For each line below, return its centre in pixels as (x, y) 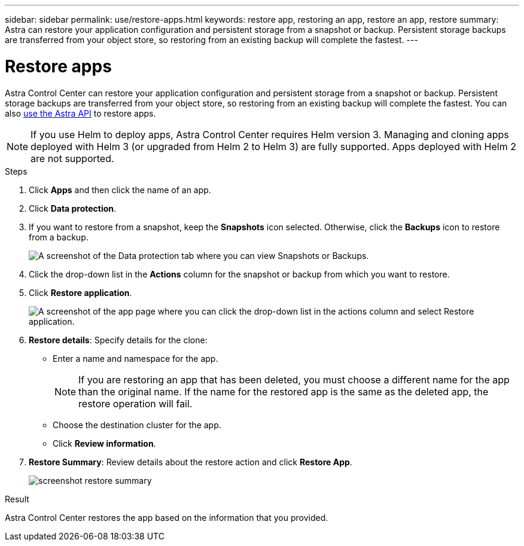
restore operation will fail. (135, 403)
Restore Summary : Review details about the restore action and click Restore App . (191, 462)
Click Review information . (104, 443)
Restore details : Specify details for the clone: (118, 340)
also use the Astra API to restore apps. (80, 113)
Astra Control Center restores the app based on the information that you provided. (167, 517)
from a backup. (59, 237)
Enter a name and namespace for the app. (135, 358)
